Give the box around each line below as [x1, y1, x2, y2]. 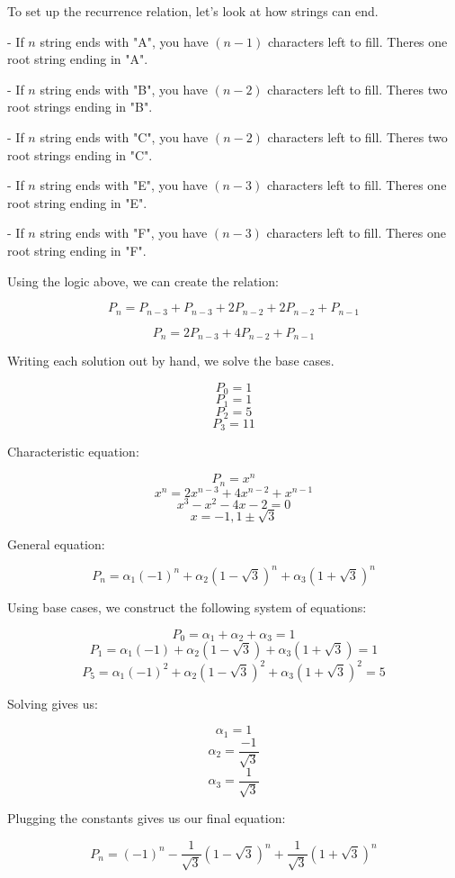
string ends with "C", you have [40, 127, 209, 146]
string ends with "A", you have [40, 32, 209, 50]
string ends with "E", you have [40, 176, 208, 195]
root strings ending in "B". [7, 97, 153, 116]
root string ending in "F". [7, 240, 147, 259]
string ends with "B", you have [40, 79, 209, 98]
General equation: [7, 534, 105, 553]
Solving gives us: [7, 693, 98, 712]
